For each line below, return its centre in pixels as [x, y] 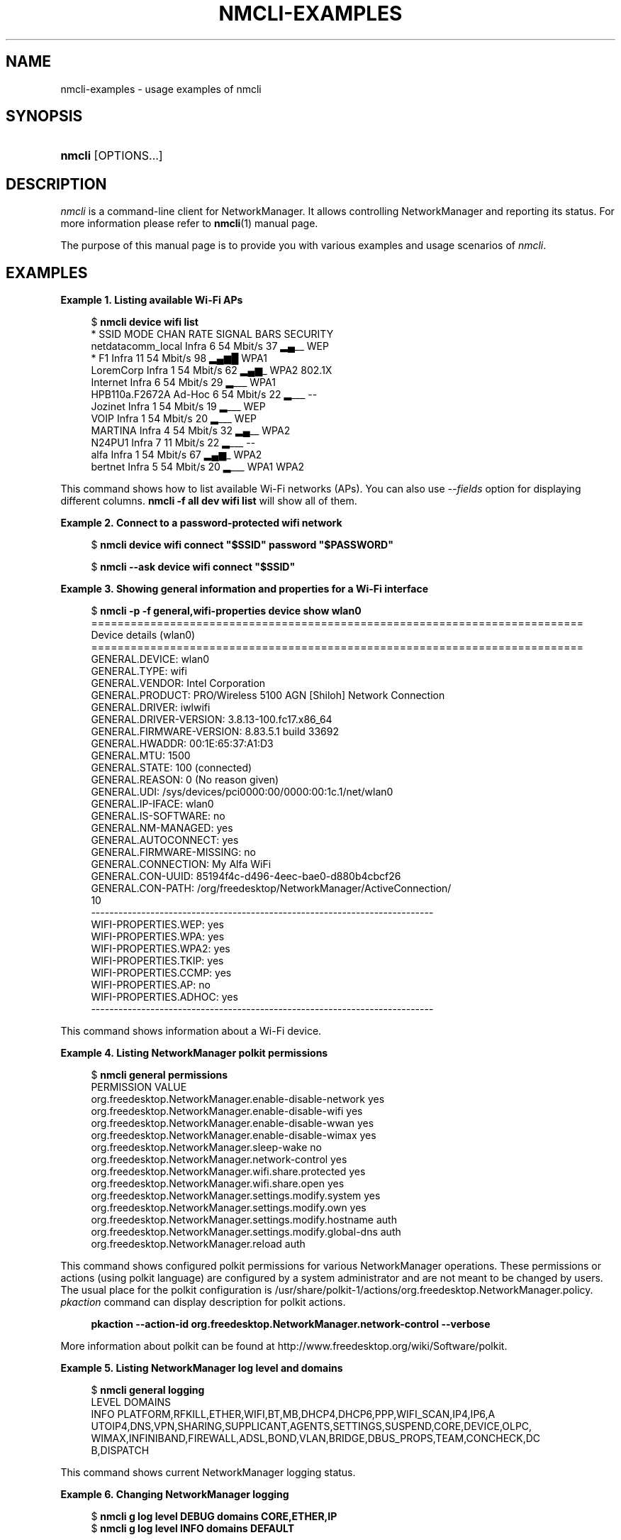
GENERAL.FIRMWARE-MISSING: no [173, 852]
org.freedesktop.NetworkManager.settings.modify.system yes [236, 1196]
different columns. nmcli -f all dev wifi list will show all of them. [209, 501]
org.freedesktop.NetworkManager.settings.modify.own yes [229, 1208]
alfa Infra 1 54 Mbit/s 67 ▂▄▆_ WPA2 [177, 455]
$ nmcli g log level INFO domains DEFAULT [192, 1529]
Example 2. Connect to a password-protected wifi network [201, 523]
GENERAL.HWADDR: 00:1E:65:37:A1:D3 [182, 744]
